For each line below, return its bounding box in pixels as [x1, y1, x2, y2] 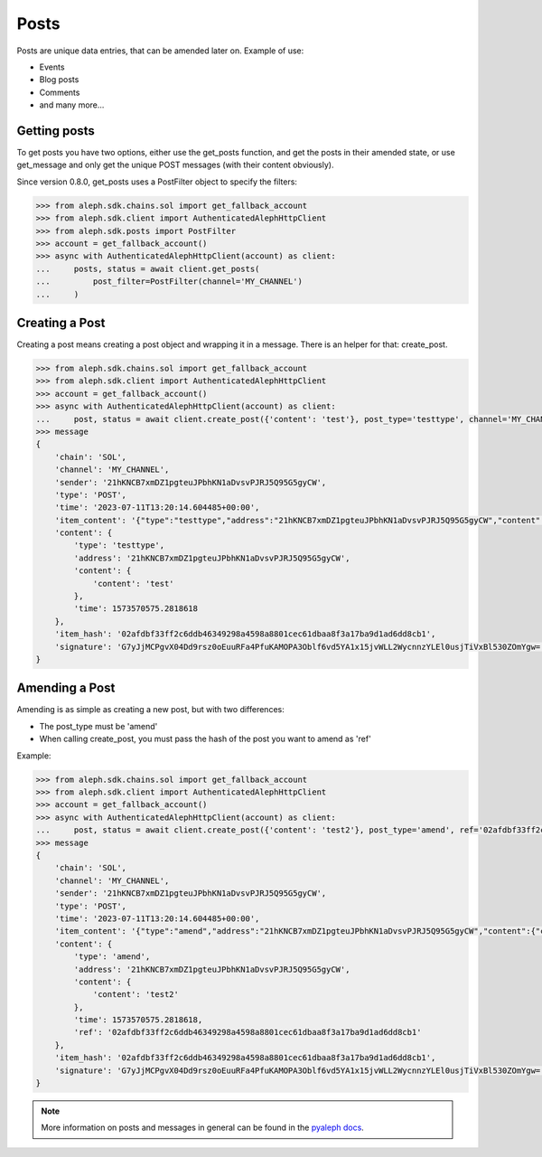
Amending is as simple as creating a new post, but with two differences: [16, 704, 285, 715]
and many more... [39, 99, 105, 110]
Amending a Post [16, 681, 116, 696]
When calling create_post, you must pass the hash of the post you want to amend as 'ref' [39, 733, 372, 745]
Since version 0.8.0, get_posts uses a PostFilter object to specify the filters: [16, 176, 298, 187]
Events [39, 61, 65, 72]
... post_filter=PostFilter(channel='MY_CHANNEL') [35, 277, 303, 287]
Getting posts [16, 123, 95, 138]
